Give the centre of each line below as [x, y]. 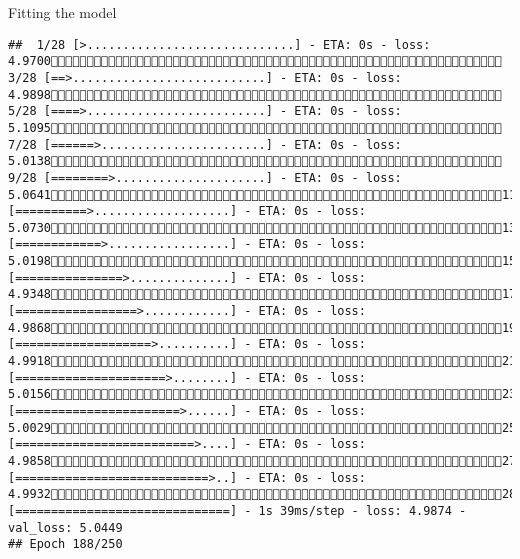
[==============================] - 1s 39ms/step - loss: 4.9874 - [237, 510]
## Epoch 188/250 [65, 544]
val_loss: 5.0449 [65, 527]
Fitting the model [62, 12]
